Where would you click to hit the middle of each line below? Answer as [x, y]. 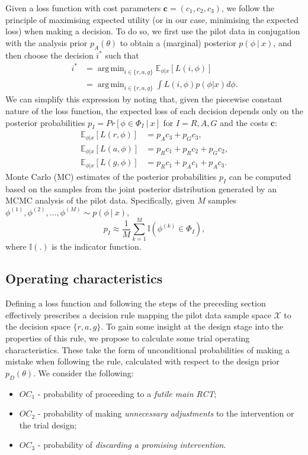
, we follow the [248, 8]
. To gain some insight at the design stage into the [192, 326]
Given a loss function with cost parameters [83, 8]
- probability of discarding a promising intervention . [132, 445]
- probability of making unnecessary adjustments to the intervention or [166, 413]
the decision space [38, 326]
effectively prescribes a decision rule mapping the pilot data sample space [138, 314]
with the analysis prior [46, 42]
